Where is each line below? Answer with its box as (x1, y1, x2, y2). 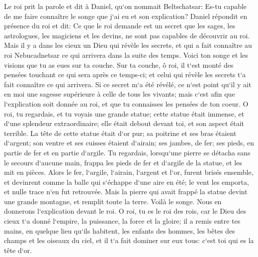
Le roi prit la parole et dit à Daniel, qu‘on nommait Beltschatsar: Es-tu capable (4, 1, 247, 11)
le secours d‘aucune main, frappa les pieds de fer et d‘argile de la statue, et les (4, 157, 242, 167)
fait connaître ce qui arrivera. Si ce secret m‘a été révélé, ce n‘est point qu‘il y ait (4, 79, 252, 89)
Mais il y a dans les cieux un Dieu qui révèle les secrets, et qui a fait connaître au (4, 40, 252, 50)
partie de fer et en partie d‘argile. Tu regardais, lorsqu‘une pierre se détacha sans (4, 147, 251, 157)
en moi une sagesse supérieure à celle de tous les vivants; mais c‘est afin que (4, 89, 235, 99)
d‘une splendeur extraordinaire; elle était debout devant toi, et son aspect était (4, 118, 245, 128)
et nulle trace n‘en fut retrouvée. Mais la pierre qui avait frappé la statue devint (4, 186, 248, 197)
